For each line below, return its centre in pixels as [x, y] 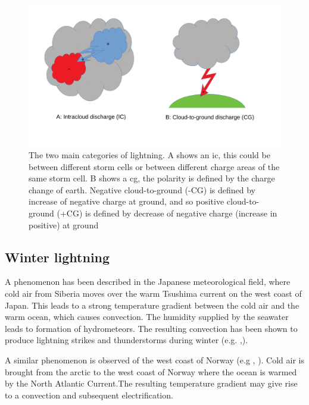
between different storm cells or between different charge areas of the [154, 166]
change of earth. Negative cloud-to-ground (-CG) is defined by [142, 189]
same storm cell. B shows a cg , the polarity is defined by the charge [152, 178]
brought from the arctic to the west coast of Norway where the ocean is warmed [151, 371]
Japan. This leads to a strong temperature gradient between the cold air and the [152, 305]
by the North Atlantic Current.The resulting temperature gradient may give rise [151, 383]
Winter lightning [57, 257]
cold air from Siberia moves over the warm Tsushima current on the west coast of [153, 293]
